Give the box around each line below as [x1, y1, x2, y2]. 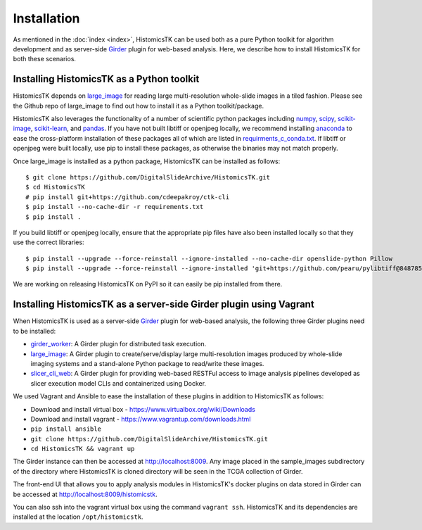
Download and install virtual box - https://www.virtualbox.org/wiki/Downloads [30, 405, 256, 413]
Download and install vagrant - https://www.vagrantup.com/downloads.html [30, 415, 251, 423]
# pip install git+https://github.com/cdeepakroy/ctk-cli [25, 193, 230, 201]
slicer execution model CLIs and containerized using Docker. [30, 379, 207, 387]
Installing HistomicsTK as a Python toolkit [13, 73, 200, 85]
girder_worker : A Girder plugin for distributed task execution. [30, 340, 207, 348]
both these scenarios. [13, 55, 77, 63]
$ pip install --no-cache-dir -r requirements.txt [25, 203, 204, 211]
